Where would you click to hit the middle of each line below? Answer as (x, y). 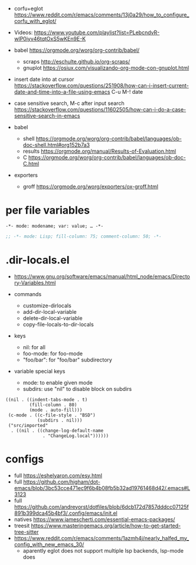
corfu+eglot (28, 9)
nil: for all (34, 347)
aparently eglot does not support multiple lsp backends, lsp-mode (103, 550)
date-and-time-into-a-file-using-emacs (62, 92)
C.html (31, 164)
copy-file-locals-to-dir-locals (58, 324)
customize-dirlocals (47, 306)
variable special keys (40, 371)
